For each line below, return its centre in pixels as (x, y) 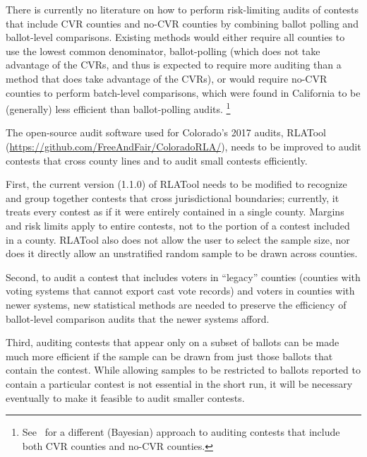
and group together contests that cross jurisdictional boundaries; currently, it (173, 197)
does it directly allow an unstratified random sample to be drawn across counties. (182, 253)
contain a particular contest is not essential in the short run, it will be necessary (179, 383)
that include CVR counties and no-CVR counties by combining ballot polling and (182, 23)
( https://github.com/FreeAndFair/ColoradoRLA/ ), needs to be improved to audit (183, 146)
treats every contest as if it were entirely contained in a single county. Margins (175, 212)
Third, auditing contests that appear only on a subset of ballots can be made (173, 342)
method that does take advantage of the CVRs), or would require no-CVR (167, 78)
